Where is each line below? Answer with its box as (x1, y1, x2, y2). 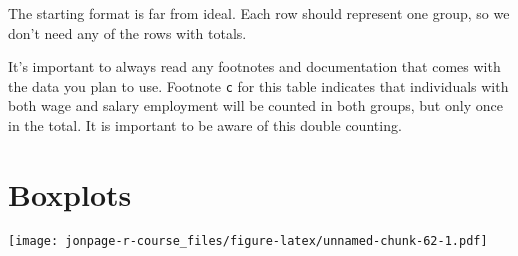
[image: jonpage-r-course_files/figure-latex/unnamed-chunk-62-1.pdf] (8, 233, 488, 248)
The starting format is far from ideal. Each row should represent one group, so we (8, 3, 510, 23)
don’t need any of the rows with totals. (8, 22, 247, 43)
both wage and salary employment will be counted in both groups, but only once (8, 95, 503, 116)
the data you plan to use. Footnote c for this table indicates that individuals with (8, 75, 509, 96)
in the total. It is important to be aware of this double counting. (8, 115, 402, 136)
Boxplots (8, 173, 132, 214)
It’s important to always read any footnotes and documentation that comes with (8, 56, 501, 77)
